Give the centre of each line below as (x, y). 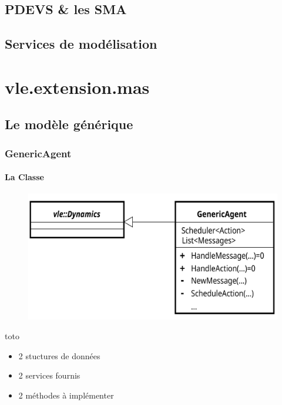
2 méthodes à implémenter (66, 395)
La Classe (24, 177)
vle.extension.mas (77, 87)
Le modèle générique (69, 124)
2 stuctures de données (59, 355)
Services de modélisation (81, 44)
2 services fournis (49, 375)
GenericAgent (38, 153)
